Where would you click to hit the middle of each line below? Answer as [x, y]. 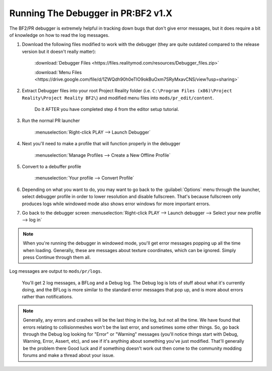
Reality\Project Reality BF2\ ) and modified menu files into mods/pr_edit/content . [118, 98]
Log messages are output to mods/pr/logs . [56, 271]
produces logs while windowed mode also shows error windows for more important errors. [116, 204]
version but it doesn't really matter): [59, 51]
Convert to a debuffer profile [52, 167]
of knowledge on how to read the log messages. [59, 35]
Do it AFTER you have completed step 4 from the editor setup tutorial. [107, 109]
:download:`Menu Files [58, 72]
